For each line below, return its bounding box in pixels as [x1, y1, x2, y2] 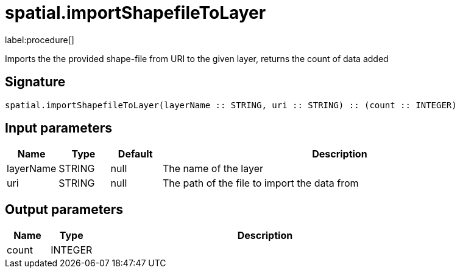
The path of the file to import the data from [162, 177, 359, 190]
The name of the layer [162, 162, 263, 175]
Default [118, 148, 153, 161]
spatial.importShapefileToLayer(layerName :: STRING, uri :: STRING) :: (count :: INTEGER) [5, 100, 457, 110]
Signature [5, 74, 66, 90]
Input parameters [5, 120, 113, 136]
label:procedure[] [5, 34, 74, 45]
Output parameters [5, 201, 123, 217]
